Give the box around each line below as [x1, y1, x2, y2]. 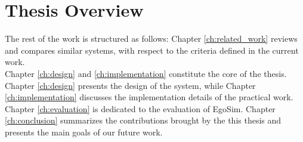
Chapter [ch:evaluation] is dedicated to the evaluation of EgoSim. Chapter [5, 102, 276, 115]
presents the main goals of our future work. [5, 125, 163, 138]
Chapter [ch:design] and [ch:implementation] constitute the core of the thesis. [5, 67, 287, 79]
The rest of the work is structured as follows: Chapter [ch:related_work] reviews [5, 32, 298, 45]
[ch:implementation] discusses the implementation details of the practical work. [5, 91, 293, 103]
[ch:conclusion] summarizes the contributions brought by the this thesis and [5, 114, 282, 126]
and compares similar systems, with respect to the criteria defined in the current [5, 44, 299, 56]
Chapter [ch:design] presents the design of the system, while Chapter [5, 79, 256, 91]
